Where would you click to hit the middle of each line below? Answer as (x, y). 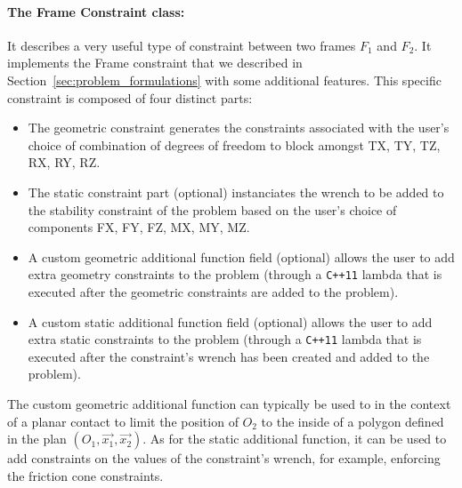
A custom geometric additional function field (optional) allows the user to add (241, 256)
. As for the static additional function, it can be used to (295, 439)
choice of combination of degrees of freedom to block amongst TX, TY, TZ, (234, 144)
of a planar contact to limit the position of (123, 421)
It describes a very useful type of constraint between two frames (182, 45)
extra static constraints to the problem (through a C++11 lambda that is (225, 339)
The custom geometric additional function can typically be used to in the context (229, 404)
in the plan (37, 439)
